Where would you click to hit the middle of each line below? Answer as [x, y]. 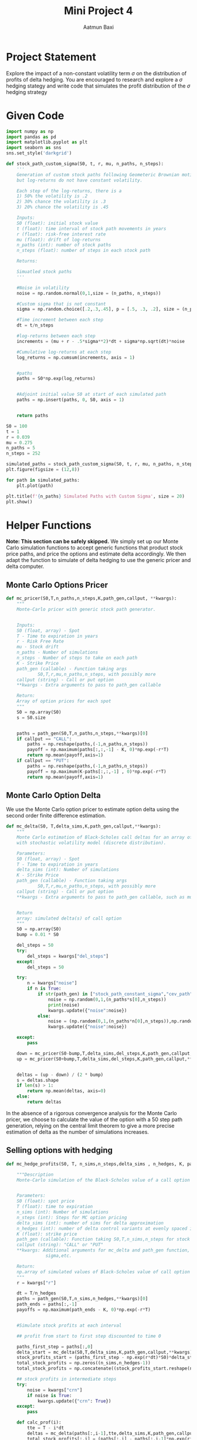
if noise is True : [50, 1395]
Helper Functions [49, 525]
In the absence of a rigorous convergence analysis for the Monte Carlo [91, 1113]
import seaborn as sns [34, 148]
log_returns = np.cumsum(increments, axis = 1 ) [76, 357]
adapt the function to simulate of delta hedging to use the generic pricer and [98, 560]
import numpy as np [30, 131]
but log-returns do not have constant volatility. [80, 180]
